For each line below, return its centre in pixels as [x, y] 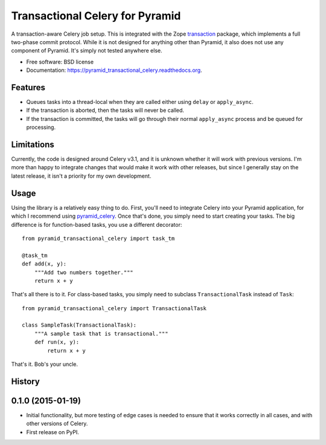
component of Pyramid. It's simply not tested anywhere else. [87, 51]
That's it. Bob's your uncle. [45, 364]
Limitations [33, 145]
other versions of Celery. [57, 424]
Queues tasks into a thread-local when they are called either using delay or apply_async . [140, 102]
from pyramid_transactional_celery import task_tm [98, 238]
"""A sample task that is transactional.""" [101, 333]
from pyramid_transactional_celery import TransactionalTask [114, 308]
